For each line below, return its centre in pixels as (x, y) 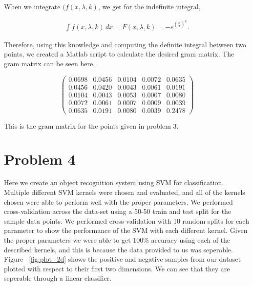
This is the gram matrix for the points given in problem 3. (91, 125)
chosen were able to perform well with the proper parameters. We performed (118, 201)
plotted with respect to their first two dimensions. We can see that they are (117, 268)
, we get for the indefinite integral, (149, 6)
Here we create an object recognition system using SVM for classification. (114, 182)
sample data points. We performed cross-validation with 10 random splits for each (126, 220)
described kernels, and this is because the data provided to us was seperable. (118, 249)
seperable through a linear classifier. (58, 278)
